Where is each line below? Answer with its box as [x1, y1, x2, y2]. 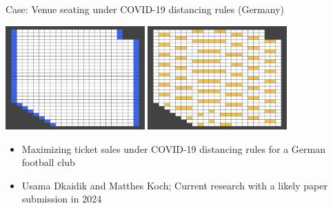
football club [21, 155, 75, 169]
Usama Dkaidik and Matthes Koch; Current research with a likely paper [21, 178, 327, 192]
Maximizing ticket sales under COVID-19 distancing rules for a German [21, 141, 325, 156]
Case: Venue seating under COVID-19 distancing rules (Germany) [6, 2, 284, 16]
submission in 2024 [21, 191, 102, 206]
